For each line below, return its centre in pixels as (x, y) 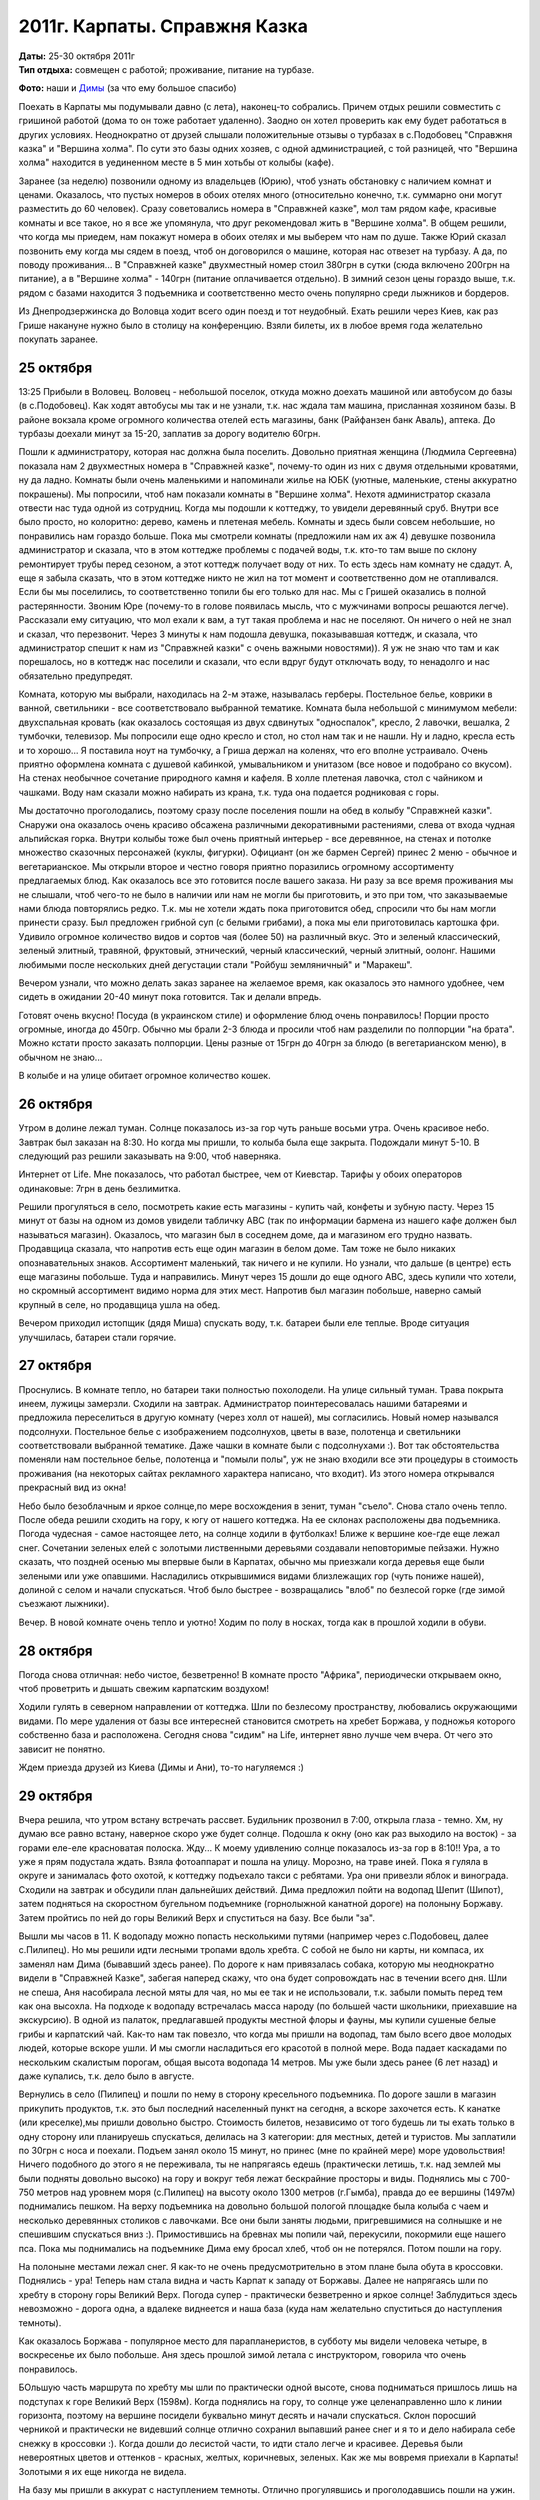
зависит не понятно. (62, 1749)
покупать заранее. (58, 339)
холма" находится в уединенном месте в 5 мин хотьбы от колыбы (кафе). (176, 162)
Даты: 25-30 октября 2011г (76, 56)
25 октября (55, 367)
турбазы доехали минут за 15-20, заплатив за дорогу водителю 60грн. (169, 434)
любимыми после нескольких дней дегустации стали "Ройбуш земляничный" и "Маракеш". (215, 964)
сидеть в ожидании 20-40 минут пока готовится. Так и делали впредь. (170, 997)
